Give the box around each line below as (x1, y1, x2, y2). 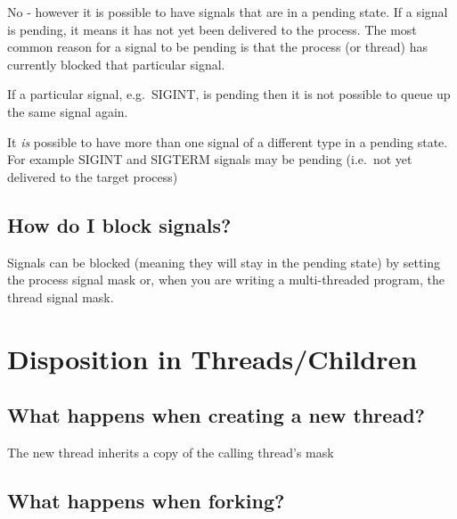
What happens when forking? (7, 486, 285, 514)
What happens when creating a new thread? (7, 401, 425, 429)
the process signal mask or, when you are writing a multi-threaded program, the (7, 270, 445, 289)
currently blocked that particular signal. (7, 54, 225, 73)
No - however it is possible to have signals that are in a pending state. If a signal (7, 3, 448, 21)
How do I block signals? (7, 210, 232, 238)
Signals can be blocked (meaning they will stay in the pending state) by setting (7, 252, 441, 271)
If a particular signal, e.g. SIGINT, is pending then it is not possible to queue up (7, 85, 451, 103)
